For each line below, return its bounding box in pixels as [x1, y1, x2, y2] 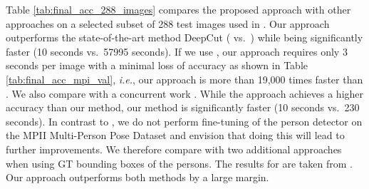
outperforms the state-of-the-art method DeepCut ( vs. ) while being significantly [6, 30, 363, 45]
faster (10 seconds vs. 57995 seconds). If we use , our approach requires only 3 [6, 44, 348, 58]
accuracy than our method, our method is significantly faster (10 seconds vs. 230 [6, 100, 360, 115]
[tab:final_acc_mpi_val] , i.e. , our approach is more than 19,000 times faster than [6, 71, 363, 86]
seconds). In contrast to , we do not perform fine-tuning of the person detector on [6, 113, 363, 128]
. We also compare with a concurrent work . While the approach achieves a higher [6, 86, 364, 101]
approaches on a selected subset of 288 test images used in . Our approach [6, 16, 330, 31]
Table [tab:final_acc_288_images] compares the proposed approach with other [6, 2, 351, 16]
